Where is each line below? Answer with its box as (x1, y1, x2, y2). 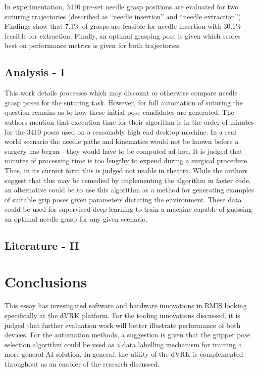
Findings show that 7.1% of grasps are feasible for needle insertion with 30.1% (4, 21, 242, 31)
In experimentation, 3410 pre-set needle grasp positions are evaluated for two (4, 1, 239, 11)
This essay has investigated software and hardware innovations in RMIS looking (4, 300, 247, 311)
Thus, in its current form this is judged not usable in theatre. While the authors (4, 165, 248, 175)
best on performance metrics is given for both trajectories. (4, 40, 181, 50)
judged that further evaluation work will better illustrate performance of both (4, 320, 241, 330)
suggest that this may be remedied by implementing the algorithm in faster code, (4, 175, 251, 185)
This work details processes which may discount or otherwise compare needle (4, 88, 238, 98)
